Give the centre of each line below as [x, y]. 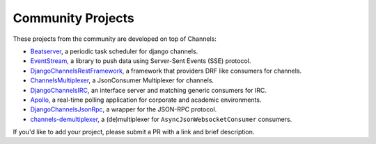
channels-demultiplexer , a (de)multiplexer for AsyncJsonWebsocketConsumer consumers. [161, 119]
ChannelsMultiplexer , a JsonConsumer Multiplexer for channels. [122, 80]
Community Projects [74, 18]
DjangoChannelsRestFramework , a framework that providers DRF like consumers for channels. [166, 71]
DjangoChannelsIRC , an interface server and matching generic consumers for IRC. [149, 90]
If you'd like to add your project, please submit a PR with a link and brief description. [134, 132]
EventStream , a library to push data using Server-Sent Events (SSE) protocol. [141, 61]
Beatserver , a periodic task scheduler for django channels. [114, 51]
